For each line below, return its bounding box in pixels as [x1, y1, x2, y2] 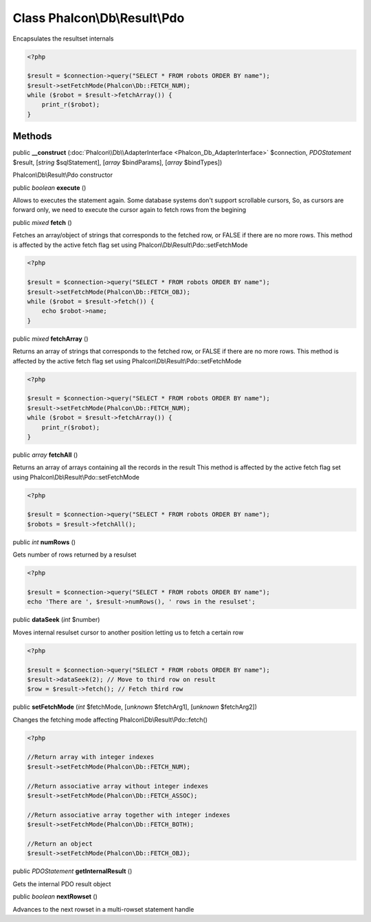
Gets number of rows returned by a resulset [12, 550, 137, 559]
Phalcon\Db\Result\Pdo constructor [12, 171, 113, 179]
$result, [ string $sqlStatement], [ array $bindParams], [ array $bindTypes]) [12, 158, 223, 167]
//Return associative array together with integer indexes [27, 811, 230, 819]
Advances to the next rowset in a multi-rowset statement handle [12, 905, 194, 913]
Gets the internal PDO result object [12, 879, 111, 888]
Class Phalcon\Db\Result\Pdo [12, 10, 185, 25]
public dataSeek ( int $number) [12, 616, 100, 624]
